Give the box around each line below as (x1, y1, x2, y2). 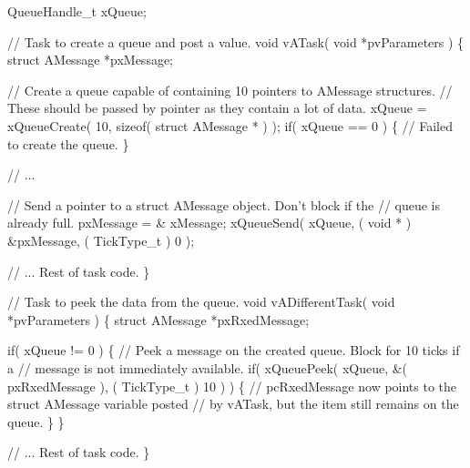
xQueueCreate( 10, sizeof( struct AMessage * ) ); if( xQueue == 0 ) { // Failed (7, 116, 453, 135)
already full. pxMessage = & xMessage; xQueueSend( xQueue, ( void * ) (7, 213, 412, 232)
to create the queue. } (7, 134, 129, 153)
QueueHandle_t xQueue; (7, 2, 147, 20)
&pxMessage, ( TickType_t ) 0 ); (7, 230, 195, 249)
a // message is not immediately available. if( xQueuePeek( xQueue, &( (7, 358, 408, 377)
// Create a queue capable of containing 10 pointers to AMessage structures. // (7, 80, 453, 99)
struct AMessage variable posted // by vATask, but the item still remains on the (7, 394, 459, 413)
